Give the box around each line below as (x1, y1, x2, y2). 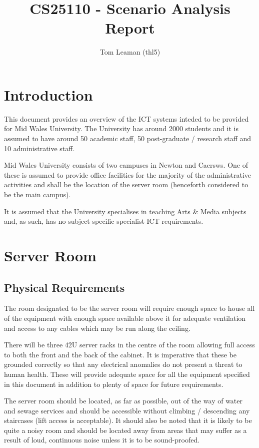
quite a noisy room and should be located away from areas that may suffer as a (4, 424, 247, 435)
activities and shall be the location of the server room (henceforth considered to (4, 179, 248, 190)
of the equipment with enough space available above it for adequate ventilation (4, 312, 246, 323)
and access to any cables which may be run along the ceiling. (4, 322, 190, 333)
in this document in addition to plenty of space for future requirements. (4, 378, 223, 389)
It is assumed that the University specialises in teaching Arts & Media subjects (4, 206, 246, 216)
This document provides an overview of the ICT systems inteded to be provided (4, 113, 249, 124)
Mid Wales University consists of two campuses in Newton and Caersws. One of (4, 160, 248, 170)
